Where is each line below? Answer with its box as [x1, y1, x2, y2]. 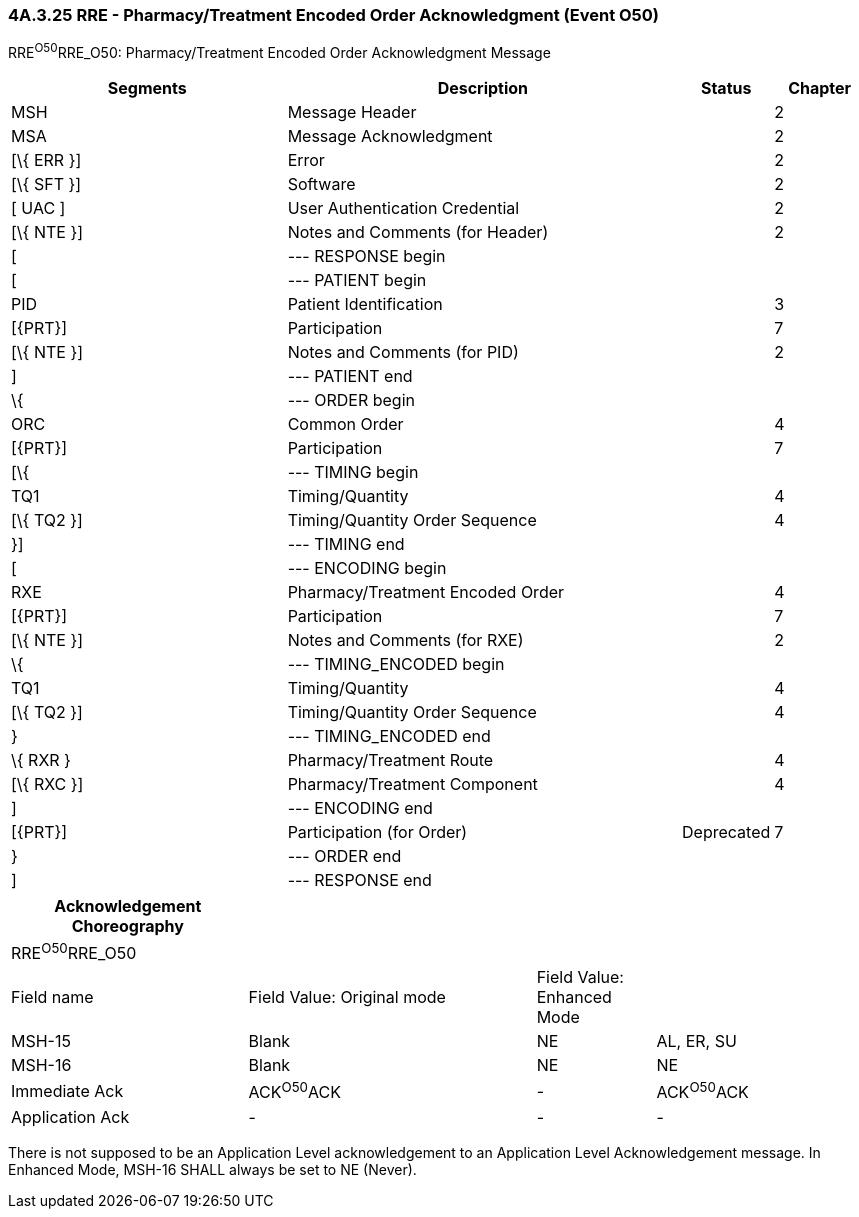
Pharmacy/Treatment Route [287, 750, 494, 771]
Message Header [287, 102, 417, 123]
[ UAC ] [11, 198, 66, 219]
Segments [107, 78, 187, 99]
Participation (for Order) [287, 822, 468, 843]
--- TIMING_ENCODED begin [287, 654, 505, 675]
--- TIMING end [287, 534, 405, 555]
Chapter [788, 78, 852, 99]
